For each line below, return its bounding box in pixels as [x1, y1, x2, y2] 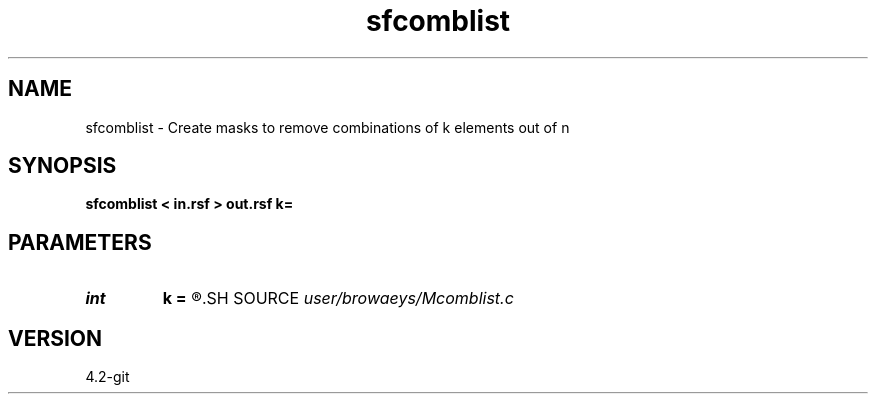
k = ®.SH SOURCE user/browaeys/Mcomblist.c [162, 288, 514, 309]
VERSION [8, 325, 103, 351]
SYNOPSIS [8, 153, 117, 179]
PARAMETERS [8, 229, 152, 255]
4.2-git [85, 368, 130, 386]
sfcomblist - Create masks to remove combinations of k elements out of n [85, 118, 570, 136]
